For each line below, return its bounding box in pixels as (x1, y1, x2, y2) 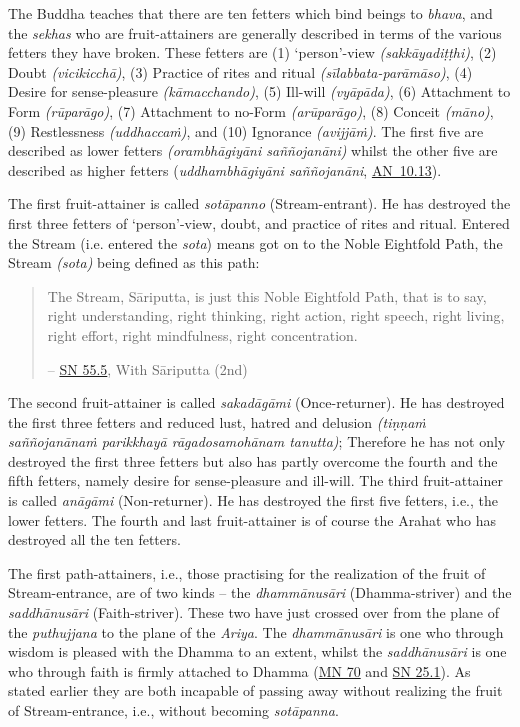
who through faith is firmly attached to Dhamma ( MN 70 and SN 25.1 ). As (8, 660, 471, 681)
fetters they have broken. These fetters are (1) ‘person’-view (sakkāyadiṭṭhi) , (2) (8, 42, 497, 63)
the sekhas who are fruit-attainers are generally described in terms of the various (8, 22, 502, 43)
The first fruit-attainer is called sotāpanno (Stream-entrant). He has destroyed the (8, 193, 511, 214)
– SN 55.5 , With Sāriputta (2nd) (47, 358, 248, 379)
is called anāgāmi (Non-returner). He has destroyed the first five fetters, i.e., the (8, 490, 499, 511)
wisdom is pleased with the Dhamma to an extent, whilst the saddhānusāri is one (8, 641, 507, 662)
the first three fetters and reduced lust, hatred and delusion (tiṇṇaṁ (8, 411, 426, 432)
